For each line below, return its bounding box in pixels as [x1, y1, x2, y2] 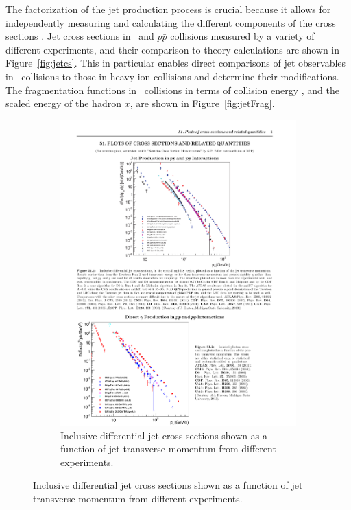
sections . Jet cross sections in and [5, 29, 154, 43]
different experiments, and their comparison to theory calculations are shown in [5, 42, 340, 56]
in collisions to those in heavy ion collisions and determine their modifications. [5, 69, 339, 83]
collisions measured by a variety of [170, 29, 315, 43]
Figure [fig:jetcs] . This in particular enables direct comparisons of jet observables [5, 56, 346, 70]
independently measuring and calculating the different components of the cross [5, 15, 336, 30]
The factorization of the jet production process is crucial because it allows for [5, 2, 331, 16]
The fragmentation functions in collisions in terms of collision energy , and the [5, 82, 340, 97]
